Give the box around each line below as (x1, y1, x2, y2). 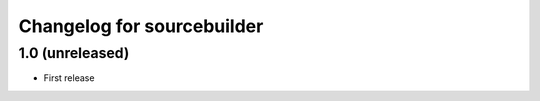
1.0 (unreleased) (18, 44, 130, 62)
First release (43, 72, 95, 84)
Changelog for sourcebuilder (18, 15, 264, 37)
